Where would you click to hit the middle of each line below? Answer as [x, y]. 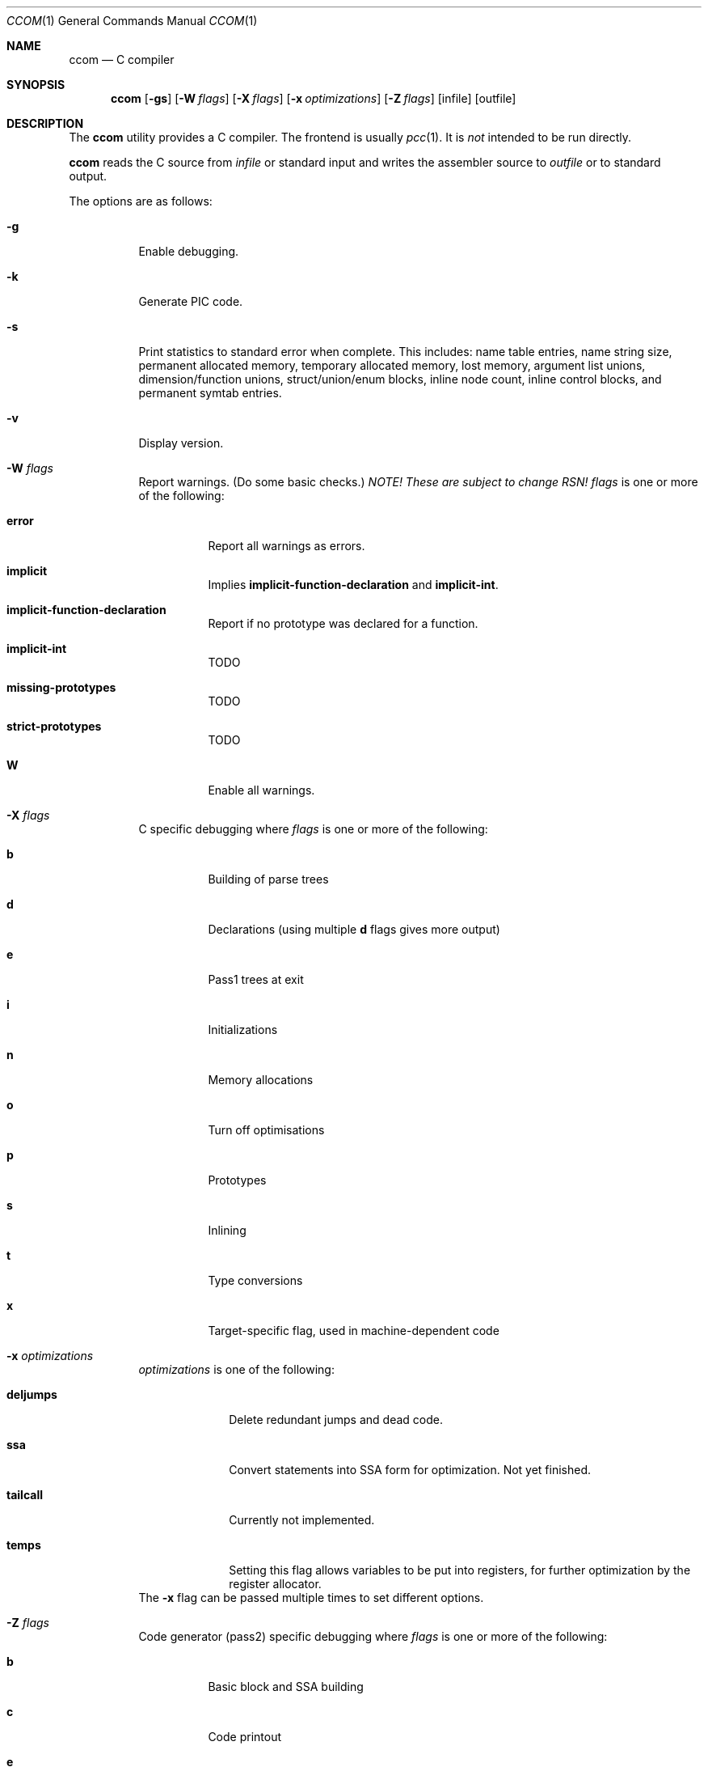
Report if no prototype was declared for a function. [343, 623]
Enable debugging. [189, 251]
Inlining [227, 1230]
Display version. [181, 443]
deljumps [32, 1394]
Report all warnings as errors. [287, 546]
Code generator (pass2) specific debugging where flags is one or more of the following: [373, 1636]
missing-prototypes [61, 687]
